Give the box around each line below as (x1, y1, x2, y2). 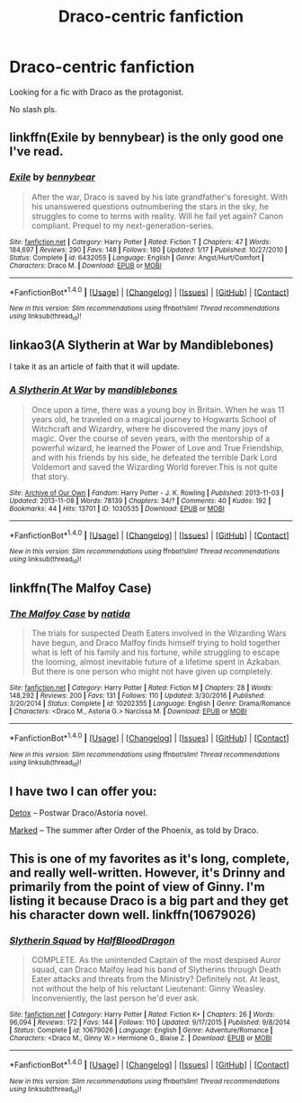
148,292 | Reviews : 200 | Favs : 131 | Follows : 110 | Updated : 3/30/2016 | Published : (9, 692, 266, 701)
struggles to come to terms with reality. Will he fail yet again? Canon (31, 210, 284, 221)
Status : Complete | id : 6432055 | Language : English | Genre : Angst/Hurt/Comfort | (9, 253, 265, 262)
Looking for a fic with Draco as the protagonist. (9, 86, 184, 97)
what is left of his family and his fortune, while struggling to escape (31, 647, 280, 657)
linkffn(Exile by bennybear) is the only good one (9, 130, 284, 146)
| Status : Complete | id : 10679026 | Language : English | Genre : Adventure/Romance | (9, 1026, 273, 1035)
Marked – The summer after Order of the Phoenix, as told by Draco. (9, 825, 259, 836)
